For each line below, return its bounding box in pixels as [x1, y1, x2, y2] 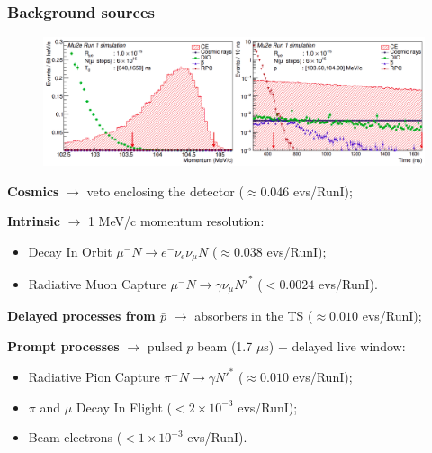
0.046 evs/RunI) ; [260, 181, 353, 200]
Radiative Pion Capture [28, 367, 160, 385]
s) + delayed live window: [264, 336, 406, 355]
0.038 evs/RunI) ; [233, 241, 327, 260]
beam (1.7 [197, 336, 253, 355]
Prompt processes [7, 336, 120, 355]
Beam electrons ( [28, 428, 122, 447]
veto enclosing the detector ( [86, 181, 244, 200]
